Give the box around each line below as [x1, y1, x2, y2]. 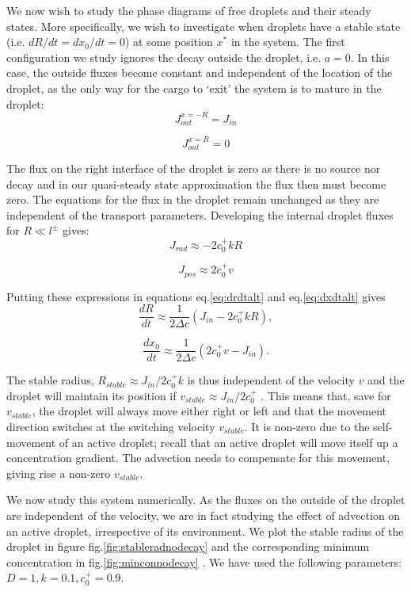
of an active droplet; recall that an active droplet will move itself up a [59, 433, 398, 450]
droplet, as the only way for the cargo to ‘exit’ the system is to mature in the [6, 79, 382, 96]
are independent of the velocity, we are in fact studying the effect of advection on [6, 507, 401, 523]
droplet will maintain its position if [6, 387, 177, 403]
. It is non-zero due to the [244, 418, 370, 435]
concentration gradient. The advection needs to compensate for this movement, [6, 449, 390, 466]
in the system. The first [230, 33, 345, 50]
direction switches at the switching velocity [6, 418, 215, 435]
